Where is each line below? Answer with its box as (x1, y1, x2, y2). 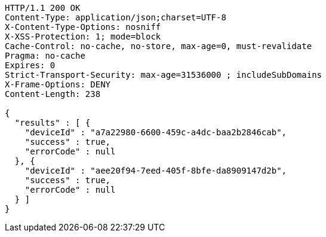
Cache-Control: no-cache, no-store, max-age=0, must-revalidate (5, 41, 312, 51)
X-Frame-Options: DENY (5, 80, 111, 89)
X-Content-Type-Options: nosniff (5, 22, 161, 32)
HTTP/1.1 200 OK (5, 3, 81, 13)
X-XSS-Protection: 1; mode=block (5, 32, 161, 41)
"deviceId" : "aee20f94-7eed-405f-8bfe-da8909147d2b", (24, 166, 287, 175)
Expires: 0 (5, 60, 56, 70)
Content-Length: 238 (5, 89, 101, 99)
